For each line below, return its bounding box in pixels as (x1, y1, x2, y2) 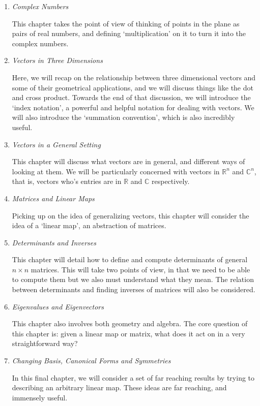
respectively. (152, 176, 190, 186)
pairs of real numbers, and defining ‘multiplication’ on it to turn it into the (12, 28, 246, 39)
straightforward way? (12, 338, 78, 349)
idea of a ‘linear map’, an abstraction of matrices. (12, 220, 166, 231)
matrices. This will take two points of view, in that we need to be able (31, 264, 250, 274)
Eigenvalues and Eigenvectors (12, 301, 104, 311)
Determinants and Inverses (12, 237, 96, 247)
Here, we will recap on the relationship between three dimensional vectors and (12, 72, 256, 82)
